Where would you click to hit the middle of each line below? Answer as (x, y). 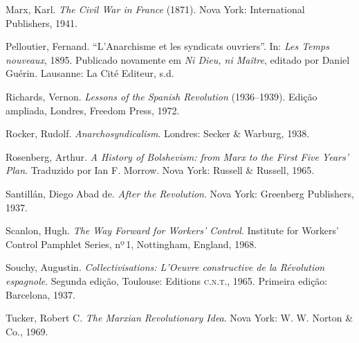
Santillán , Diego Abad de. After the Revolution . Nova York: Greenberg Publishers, (180, 193)
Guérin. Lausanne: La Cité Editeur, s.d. (90, 73)
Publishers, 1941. (42, 23)
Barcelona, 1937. (40, 294)
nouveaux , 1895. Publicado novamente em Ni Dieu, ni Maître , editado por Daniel (178, 59)
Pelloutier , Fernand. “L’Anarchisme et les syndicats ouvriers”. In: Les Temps (167, 46)
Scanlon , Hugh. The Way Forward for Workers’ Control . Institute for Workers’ (172, 230)
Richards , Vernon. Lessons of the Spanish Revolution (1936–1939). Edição (162, 96)
